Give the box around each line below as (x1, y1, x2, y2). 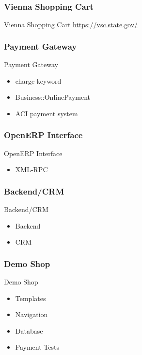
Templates (15, 293, 46, 303)
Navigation (15, 309, 48, 319)
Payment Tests (15, 342, 59, 352)
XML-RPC (15, 164, 48, 175)
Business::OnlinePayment (15, 92, 91, 102)
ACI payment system (15, 108, 78, 118)
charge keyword (15, 75, 62, 86)
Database (15, 325, 43, 336)
